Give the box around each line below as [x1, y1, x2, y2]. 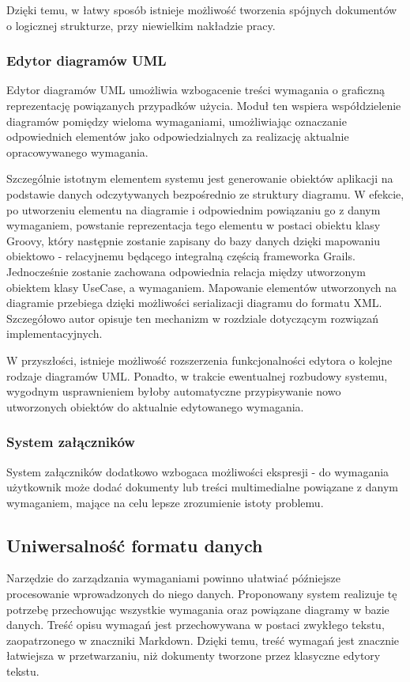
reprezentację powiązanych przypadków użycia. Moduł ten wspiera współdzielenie [6, 97, 401, 113]
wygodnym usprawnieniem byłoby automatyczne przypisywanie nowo [6, 383, 341, 400]
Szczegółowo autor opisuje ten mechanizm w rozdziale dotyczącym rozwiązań [6, 309, 379, 326]
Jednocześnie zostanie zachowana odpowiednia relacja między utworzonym [6, 263, 366, 279]
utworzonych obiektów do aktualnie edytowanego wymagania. [6, 398, 304, 415]
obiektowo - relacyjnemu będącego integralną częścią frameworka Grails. [6, 248, 355, 264]
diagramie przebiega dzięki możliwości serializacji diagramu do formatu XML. [6, 294, 382, 311]
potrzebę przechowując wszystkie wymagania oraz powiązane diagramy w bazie [6, 601, 389, 617]
